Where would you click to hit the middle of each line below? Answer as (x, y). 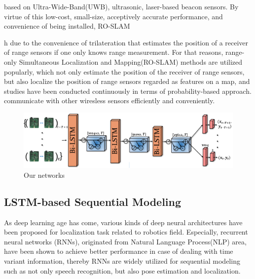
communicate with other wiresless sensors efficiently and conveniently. (109, 100)
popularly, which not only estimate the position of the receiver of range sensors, (124, 71)
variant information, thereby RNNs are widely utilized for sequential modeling (122, 260)
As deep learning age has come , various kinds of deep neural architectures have (123, 222)
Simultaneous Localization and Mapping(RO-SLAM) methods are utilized (131, 61)
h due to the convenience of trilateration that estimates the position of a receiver (126, 42)
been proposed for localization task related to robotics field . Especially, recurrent (126, 232)
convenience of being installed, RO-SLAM (67, 26)
